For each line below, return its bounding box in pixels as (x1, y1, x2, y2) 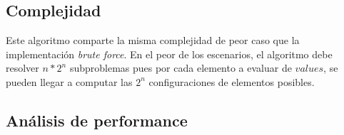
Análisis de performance (6, 109, 188, 131)
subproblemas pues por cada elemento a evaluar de (69, 60, 292, 75)
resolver (6, 60, 39, 75)
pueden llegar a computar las (6, 74, 133, 89)
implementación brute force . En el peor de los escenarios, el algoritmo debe (6, 46, 333, 61)
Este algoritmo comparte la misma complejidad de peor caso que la (6, 33, 300, 48)
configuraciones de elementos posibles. (148, 74, 315, 89)
